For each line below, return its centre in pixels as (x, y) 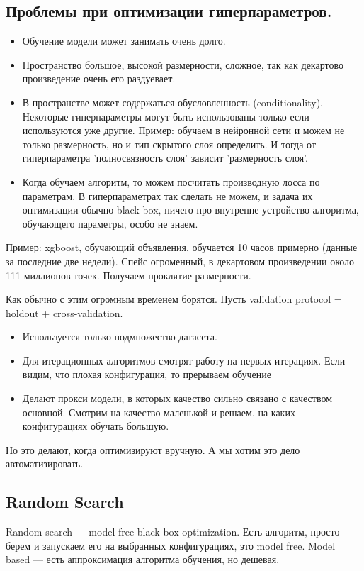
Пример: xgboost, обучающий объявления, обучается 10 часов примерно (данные (182, 247)
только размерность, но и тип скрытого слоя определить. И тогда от (169, 144)
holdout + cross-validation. (64, 312)
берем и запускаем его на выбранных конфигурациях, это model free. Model (171, 545)
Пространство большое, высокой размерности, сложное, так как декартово (183, 64)
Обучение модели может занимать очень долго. (124, 41)
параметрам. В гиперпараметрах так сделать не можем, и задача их (167, 195)
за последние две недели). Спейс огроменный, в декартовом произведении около (180, 261)
